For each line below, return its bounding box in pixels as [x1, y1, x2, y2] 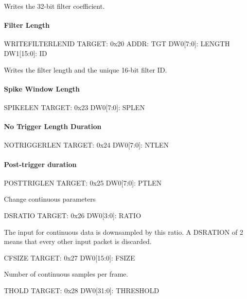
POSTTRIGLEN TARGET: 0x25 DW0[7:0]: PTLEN [4, 177, 162, 187]
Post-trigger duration [4, 159, 77, 169]
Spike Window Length [4, 83, 80, 93]
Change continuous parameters [4, 194, 96, 204]
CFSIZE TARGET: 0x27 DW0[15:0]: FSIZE [4, 252, 135, 262]
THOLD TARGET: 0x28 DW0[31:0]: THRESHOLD [4, 285, 159, 295]
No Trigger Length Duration [4, 121, 102, 131]
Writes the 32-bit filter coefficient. [4, 1, 105, 11]
